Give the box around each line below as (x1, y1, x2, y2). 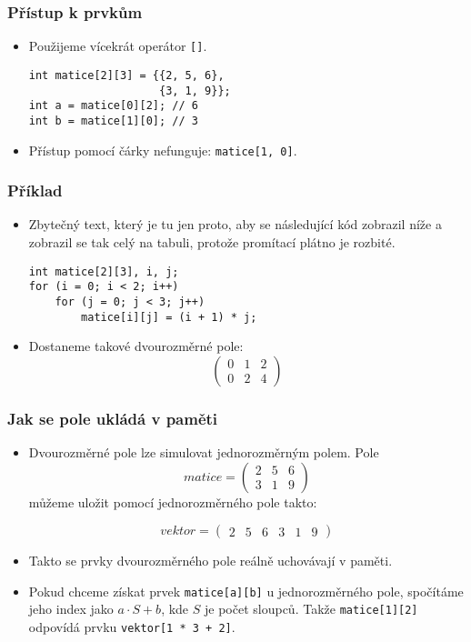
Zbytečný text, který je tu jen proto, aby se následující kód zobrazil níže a (28, 215, 442, 234)
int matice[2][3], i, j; (28, 265, 179, 278)
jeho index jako (28, 599, 114, 618)
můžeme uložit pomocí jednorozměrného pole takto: (28, 492, 317, 511)
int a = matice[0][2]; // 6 (28, 99, 198, 113)
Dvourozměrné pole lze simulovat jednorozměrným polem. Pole (28, 443, 379, 461)
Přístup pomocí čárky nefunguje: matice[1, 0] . (28, 140, 297, 159)
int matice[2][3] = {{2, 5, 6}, (28, 68, 225, 82)
